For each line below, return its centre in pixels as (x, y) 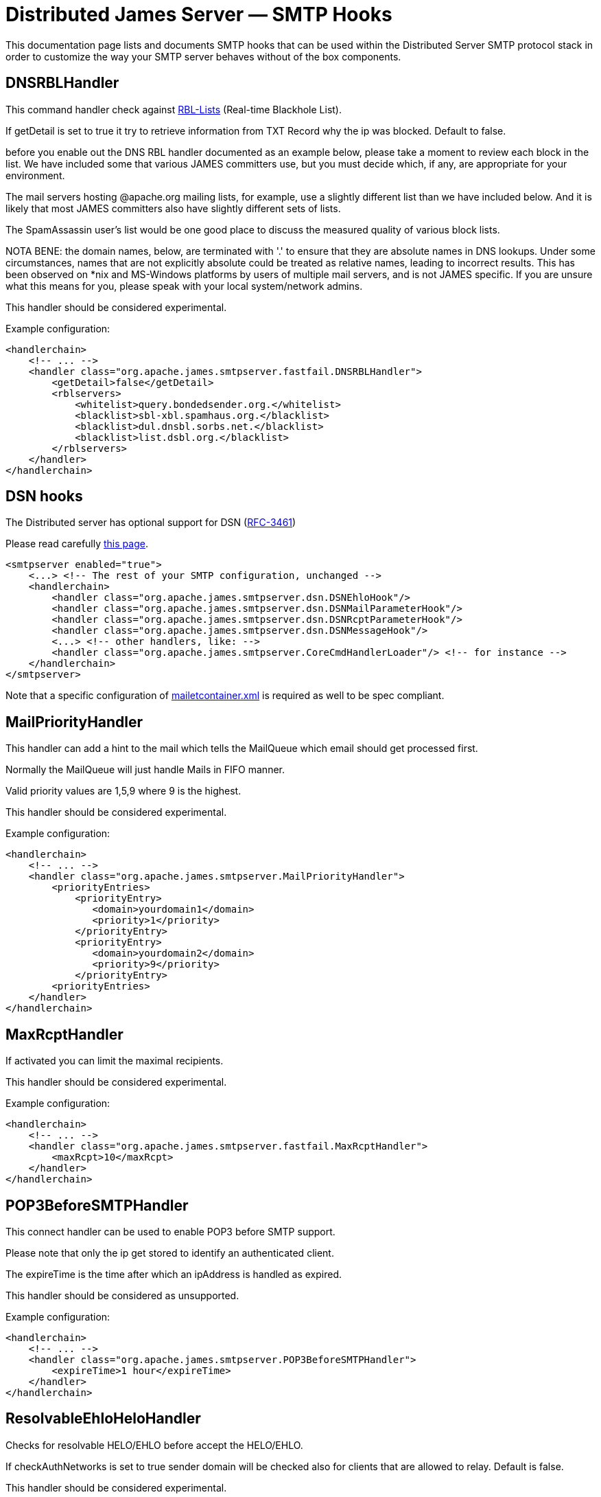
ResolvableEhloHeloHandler (103, 1419)
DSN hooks (44, 496)
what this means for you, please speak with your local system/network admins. (184, 286)
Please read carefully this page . (77, 544)
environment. (35, 175)
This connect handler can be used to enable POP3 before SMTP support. (170, 1231)
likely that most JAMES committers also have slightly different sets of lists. (173, 208)
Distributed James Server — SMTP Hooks (199, 14)
